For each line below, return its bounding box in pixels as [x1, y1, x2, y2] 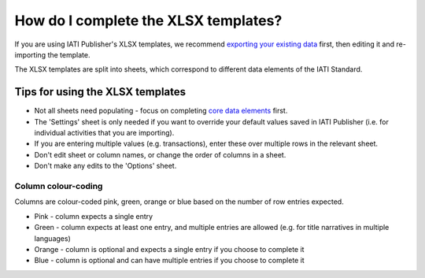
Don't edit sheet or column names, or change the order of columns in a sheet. [34, 150, 286, 159]
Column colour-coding [14, 180, 103, 191]
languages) [34, 233, 71, 243]
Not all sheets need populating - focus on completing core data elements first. [34, 106, 288, 116]
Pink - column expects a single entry [34, 211, 153, 221]
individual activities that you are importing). [34, 128, 175, 138]
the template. [47, 50, 91, 59]
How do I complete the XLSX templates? [14, 12, 283, 29]
